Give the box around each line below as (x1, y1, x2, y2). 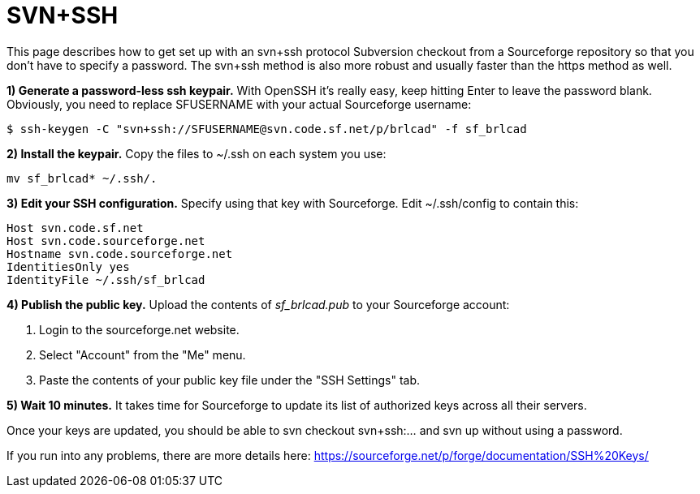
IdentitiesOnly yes (6, 260, 130, 273)
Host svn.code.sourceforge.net (6, 234, 205, 247)
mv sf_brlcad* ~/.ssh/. (6, 171, 158, 185)
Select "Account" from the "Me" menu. (39, 347, 246, 362)
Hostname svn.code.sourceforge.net (6, 247, 233, 260)
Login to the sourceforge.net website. (39, 322, 240, 337)
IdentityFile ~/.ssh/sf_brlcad (6, 273, 205, 286)
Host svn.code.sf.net (6, 221, 144, 234)
